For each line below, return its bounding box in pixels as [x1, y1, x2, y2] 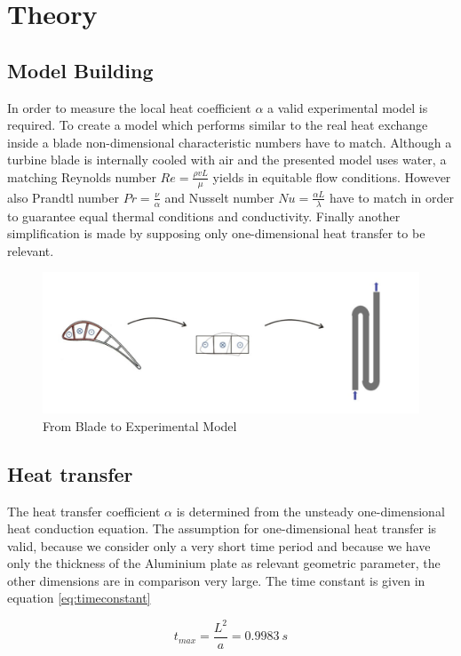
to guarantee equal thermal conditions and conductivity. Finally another [7, 206, 401, 225]
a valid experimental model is [267, 98, 428, 116]
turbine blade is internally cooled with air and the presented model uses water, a [7, 150, 447, 169]
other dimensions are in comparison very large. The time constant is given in [7, 571, 425, 589]
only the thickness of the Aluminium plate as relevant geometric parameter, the [7, 554, 441, 572]
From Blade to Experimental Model [43, 416, 237, 435]
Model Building [7, 56, 154, 84]
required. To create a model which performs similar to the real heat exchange [7, 116, 428, 134]
